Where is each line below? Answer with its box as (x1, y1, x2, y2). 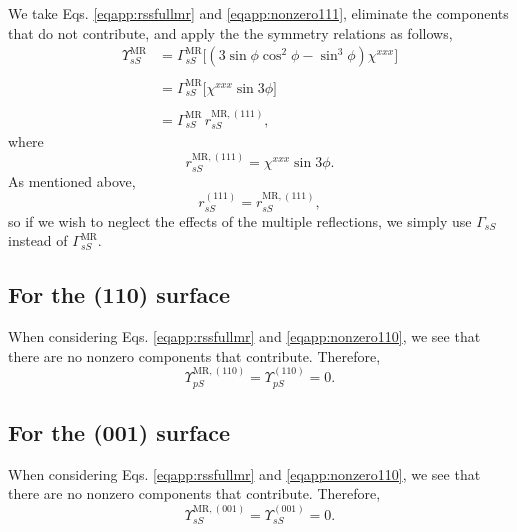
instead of (8, 230, 68, 251)
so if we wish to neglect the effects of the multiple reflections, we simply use (8, 210, 472, 231)
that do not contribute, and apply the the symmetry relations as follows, (8, 22, 453, 43)
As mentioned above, (8, 170, 136, 191)
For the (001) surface (8, 416, 231, 447)
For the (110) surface (8, 279, 231, 310)
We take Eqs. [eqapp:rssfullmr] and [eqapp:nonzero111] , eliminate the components (8, 3, 509, 23)
